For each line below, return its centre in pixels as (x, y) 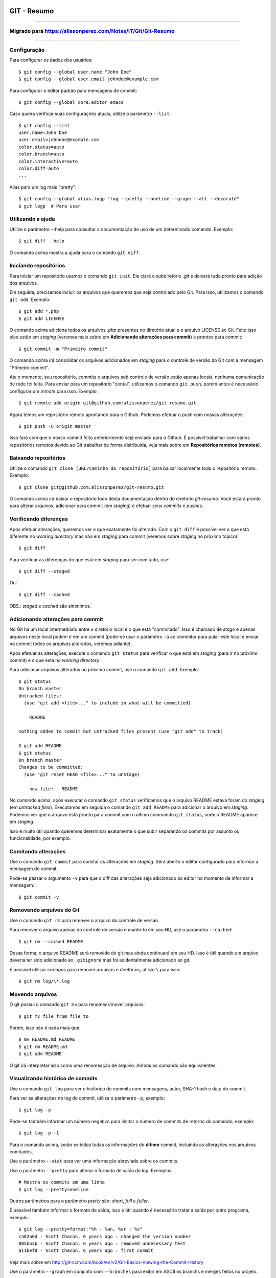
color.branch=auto (42, 154)
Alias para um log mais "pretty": (43, 187)
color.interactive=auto (48, 161)
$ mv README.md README (47, 1040)
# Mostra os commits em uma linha (62, 1182)
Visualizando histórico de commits (53, 1079)
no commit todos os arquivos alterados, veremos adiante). (71, 644)
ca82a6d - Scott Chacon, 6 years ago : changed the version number (105, 1236)
